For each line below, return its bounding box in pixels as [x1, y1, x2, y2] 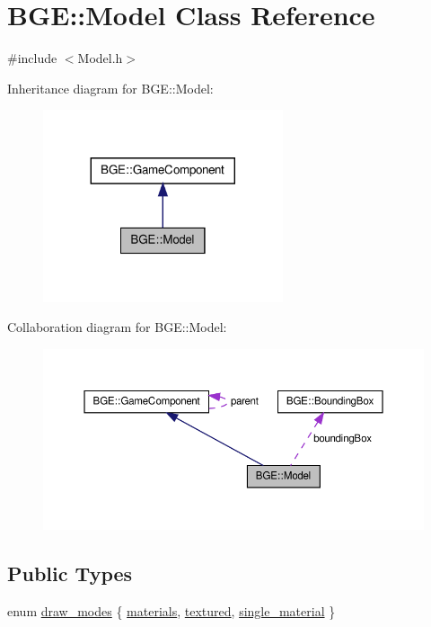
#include [7, 49, 57, 67]
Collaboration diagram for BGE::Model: [7, 318, 227, 336]
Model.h [77, 49, 123, 67]
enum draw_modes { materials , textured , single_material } [7, 602, 336, 621]
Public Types [7, 560, 133, 587]
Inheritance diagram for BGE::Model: [7, 78, 214, 97]
